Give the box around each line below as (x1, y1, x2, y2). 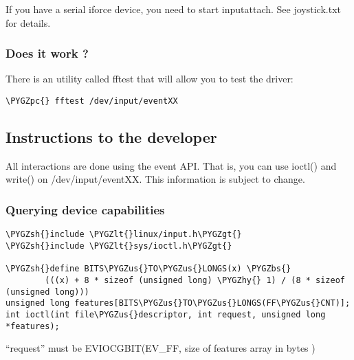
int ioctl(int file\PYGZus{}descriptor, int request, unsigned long (5, 309, 326, 319)
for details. (5, 15, 51, 30)
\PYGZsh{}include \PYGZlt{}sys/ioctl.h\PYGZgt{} (5, 240, 232, 251)
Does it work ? (5, 45, 89, 62)
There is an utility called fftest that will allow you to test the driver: (5, 71, 294, 86)
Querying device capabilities (5, 201, 165, 218)
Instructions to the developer (5, 126, 217, 148)
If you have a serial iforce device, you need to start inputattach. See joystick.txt (5, 2, 341, 16)
